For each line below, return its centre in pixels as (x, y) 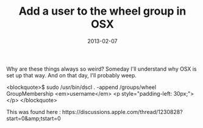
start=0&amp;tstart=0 (34, 118)
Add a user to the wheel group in (102, 11)
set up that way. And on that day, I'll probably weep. (72, 75)
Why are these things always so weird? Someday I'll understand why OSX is (101, 69)
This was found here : (34, 112)
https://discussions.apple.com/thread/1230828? (122, 112)
